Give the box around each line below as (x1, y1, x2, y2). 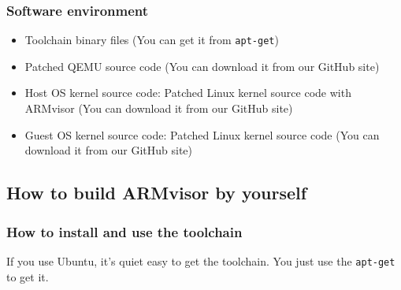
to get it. (6, 268, 49, 284)
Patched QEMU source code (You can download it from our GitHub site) (24, 58, 380, 74)
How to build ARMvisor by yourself (6, 180, 307, 205)
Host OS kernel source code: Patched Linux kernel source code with (24, 84, 351, 101)
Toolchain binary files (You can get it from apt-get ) (24, 32, 279, 48)
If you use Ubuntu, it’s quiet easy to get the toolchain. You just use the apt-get (6, 252, 395, 269)
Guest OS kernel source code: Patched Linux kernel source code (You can (24, 126, 380, 143)
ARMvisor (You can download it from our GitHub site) (24, 100, 293, 117)
